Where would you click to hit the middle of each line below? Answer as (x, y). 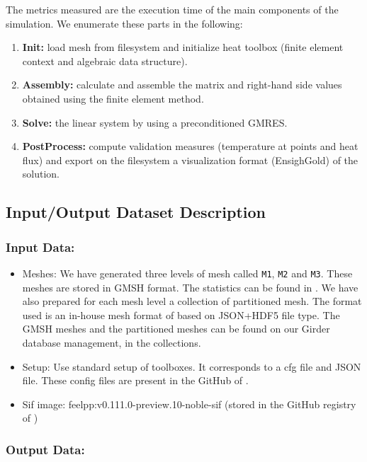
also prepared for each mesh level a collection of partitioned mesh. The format (192, 301)
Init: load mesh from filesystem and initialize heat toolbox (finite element (183, 47)
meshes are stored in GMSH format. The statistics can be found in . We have (190, 287)
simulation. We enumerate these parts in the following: (124, 23)
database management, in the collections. (112, 342)
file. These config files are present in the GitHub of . (135, 380)
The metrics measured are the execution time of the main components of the (172, 9)
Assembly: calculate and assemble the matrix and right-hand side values (182, 85)
